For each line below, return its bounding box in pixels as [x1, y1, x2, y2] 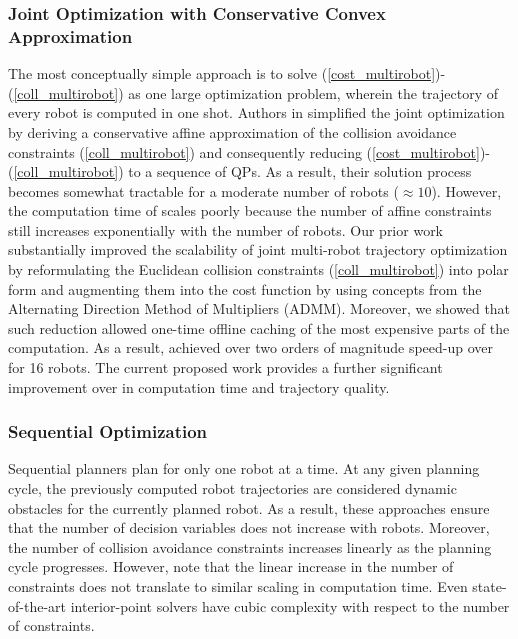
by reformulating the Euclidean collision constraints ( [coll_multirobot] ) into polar [8, 259, 509, 280]
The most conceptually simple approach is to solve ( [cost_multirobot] [8, 63, 436, 84]
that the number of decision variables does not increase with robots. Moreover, [8, 517, 490, 538]
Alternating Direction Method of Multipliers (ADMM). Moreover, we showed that [8, 298, 511, 319]
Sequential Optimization [8, 419, 208, 444]
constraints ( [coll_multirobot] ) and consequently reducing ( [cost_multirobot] [8, 141, 480, 162]
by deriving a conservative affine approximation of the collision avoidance [8, 121, 457, 142]
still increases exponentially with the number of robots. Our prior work [8, 219, 444, 240]
